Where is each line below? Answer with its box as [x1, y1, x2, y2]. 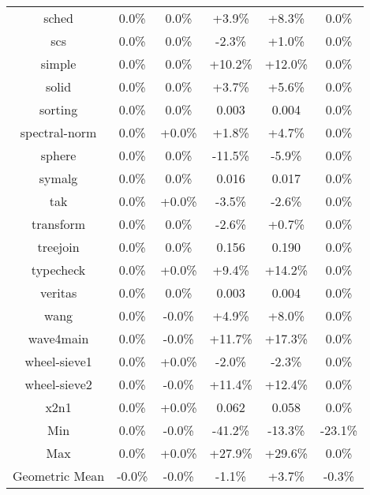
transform [31, 215, 86, 233]
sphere [40, 146, 77, 164]
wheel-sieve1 [24, 352, 92, 370]
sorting [39, 100, 78, 118]
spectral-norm [20, 123, 97, 141]
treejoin [37, 238, 80, 256]
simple [40, 54, 77, 73]
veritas [39, 283, 77, 302]
